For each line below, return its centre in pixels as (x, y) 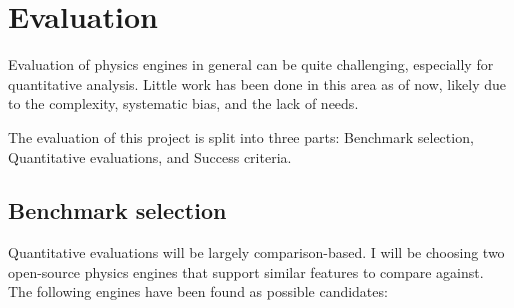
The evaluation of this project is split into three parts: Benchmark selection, (241, 136)
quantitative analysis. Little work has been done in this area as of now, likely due (257, 83)
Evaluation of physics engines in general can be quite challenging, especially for (251, 64)
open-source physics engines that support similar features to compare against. (246, 271)
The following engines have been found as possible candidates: (198, 291)
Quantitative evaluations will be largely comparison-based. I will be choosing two (256, 252)
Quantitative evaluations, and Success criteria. (150, 156)
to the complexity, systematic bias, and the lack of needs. (183, 103)
